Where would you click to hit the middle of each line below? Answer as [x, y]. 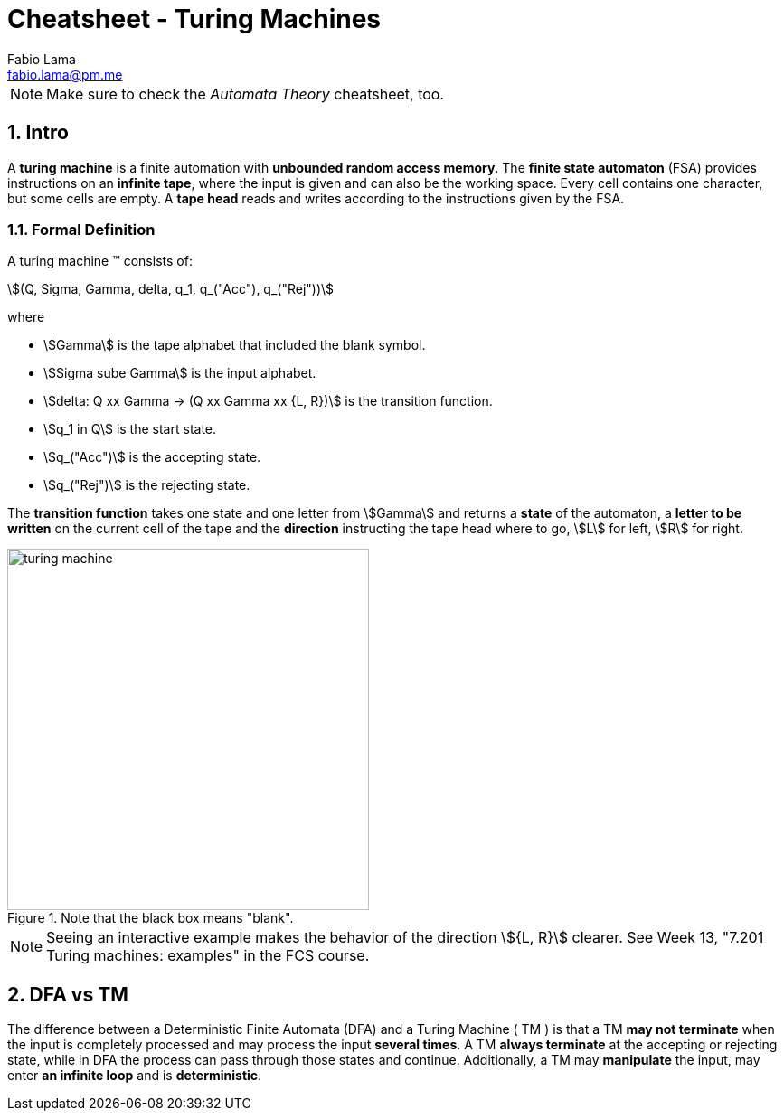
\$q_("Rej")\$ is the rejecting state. [147, 485]
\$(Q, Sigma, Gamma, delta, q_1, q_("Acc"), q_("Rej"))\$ [171, 289]
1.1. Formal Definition [81, 229]
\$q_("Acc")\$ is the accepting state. [152, 457]
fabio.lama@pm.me [65, 74]
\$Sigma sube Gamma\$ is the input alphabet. [180, 373]
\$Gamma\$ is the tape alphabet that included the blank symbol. [235, 345]
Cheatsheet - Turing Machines [194, 19]
